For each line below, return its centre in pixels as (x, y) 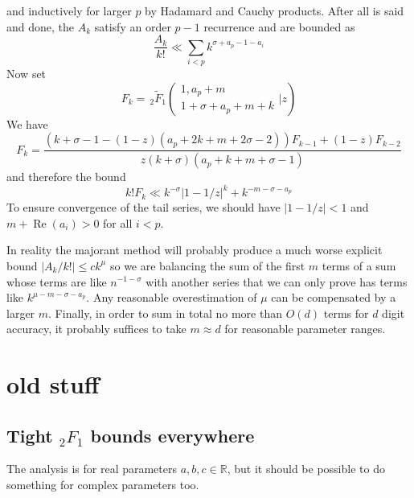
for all (118, 222)
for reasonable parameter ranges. (305, 329)
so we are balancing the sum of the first (207, 265)
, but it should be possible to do (306, 469)
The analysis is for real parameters (92, 469)
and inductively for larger (69, 10)
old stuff (53, 384)
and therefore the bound (66, 177)
